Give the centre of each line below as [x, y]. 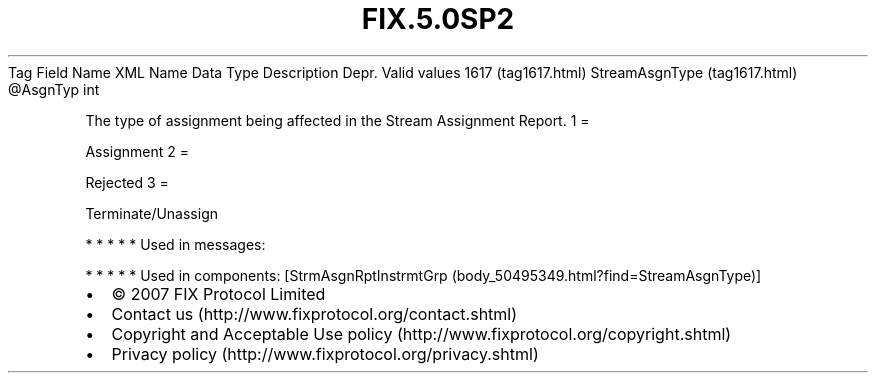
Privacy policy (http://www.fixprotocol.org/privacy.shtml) [325, 353]
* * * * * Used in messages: [175, 244]
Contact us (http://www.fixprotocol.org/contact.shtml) [314, 313]
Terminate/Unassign [152, 213]
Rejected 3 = [127, 182]
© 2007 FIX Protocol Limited [218, 293]
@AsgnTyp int [54, 89]
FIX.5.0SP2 [438, 19]
